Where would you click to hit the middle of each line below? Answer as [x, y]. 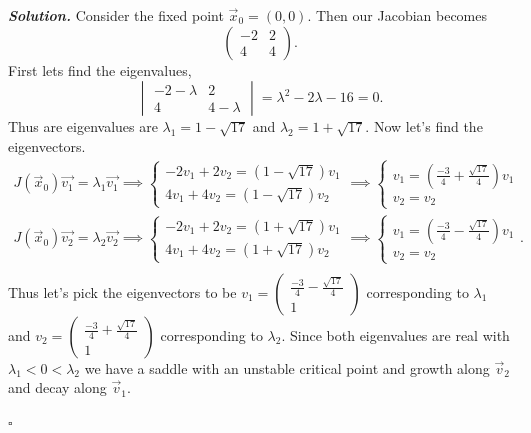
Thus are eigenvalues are [83, 126]
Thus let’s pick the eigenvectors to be [122, 291]
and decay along [57, 387]
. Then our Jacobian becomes [397, 15]
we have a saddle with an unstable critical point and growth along [287, 367]
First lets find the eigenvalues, [100, 69]
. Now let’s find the [424, 126]
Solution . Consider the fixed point [116, 15]
